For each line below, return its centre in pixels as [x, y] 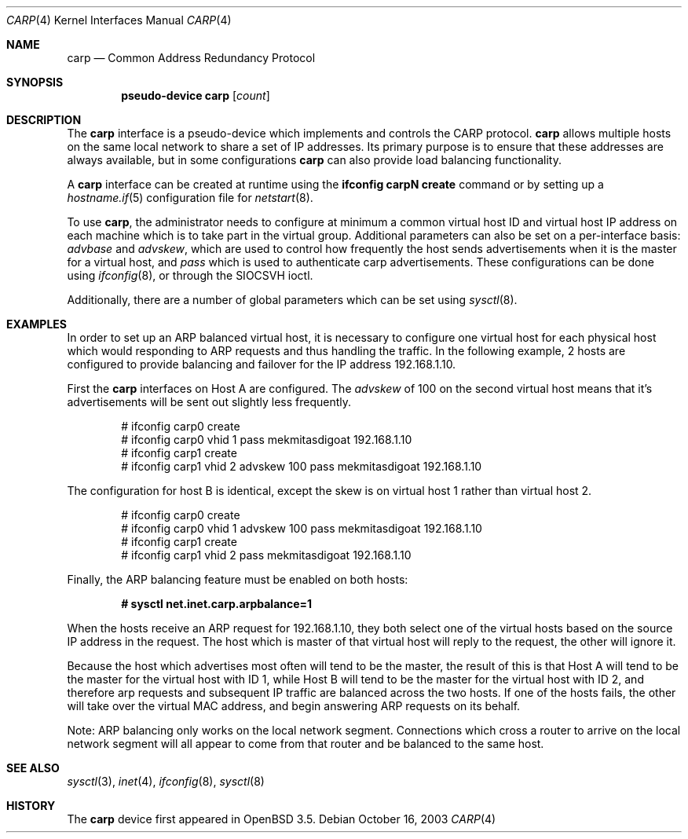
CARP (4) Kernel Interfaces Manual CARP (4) [119, 20]
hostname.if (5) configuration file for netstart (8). [190, 198]
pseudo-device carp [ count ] [196, 95]
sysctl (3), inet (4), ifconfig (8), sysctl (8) [166, 781]
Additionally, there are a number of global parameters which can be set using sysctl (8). [292, 300]
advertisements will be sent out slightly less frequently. [209, 402]
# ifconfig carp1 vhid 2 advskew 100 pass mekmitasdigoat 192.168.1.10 [302, 466]
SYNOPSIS [35, 82]
